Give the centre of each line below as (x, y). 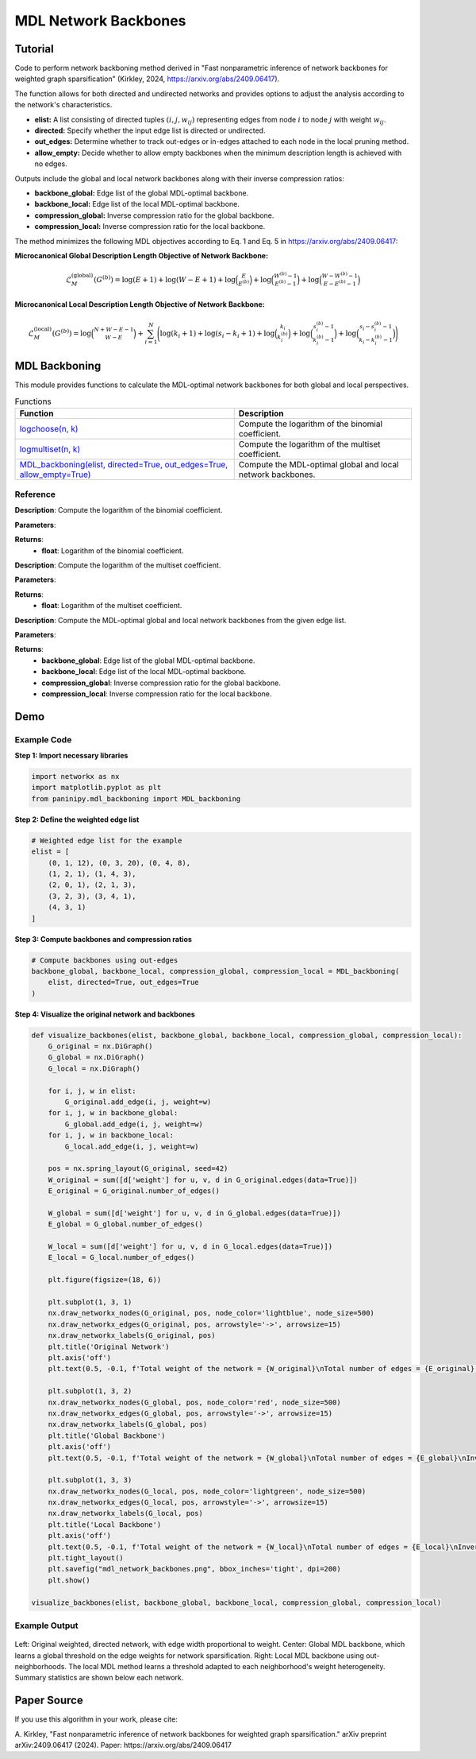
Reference (35, 494)
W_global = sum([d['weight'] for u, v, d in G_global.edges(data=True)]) (194, 1213)
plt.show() (69, 1580)
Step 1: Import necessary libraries (71, 756)
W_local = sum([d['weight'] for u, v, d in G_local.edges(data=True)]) (190, 1247)
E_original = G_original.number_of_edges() (134, 1191)
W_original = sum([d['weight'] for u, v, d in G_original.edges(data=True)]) (203, 1180)
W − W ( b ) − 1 (340, 275)
